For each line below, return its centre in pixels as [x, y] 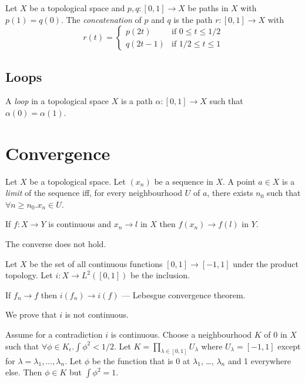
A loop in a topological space [57, 101]
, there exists [230, 193]
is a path [137, 101]
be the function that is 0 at [141, 360]
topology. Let [29, 275]
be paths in [208, 8]
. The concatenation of [101, 19]
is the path [193, 19]
